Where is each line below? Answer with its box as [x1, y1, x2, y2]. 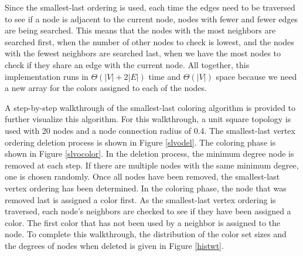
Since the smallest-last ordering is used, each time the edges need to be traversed [5, 1, 295, 13]
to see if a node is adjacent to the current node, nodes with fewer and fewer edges [5, 12, 298, 25]
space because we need [216, 70, 297, 82]
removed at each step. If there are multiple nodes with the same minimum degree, [5, 159, 299, 171]
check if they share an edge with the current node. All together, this [5, 58, 250, 70]
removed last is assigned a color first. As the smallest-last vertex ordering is [5, 193, 276, 206]
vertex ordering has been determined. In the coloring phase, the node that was [5, 181, 287, 194]
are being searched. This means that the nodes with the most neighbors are [5, 24, 276, 36]
